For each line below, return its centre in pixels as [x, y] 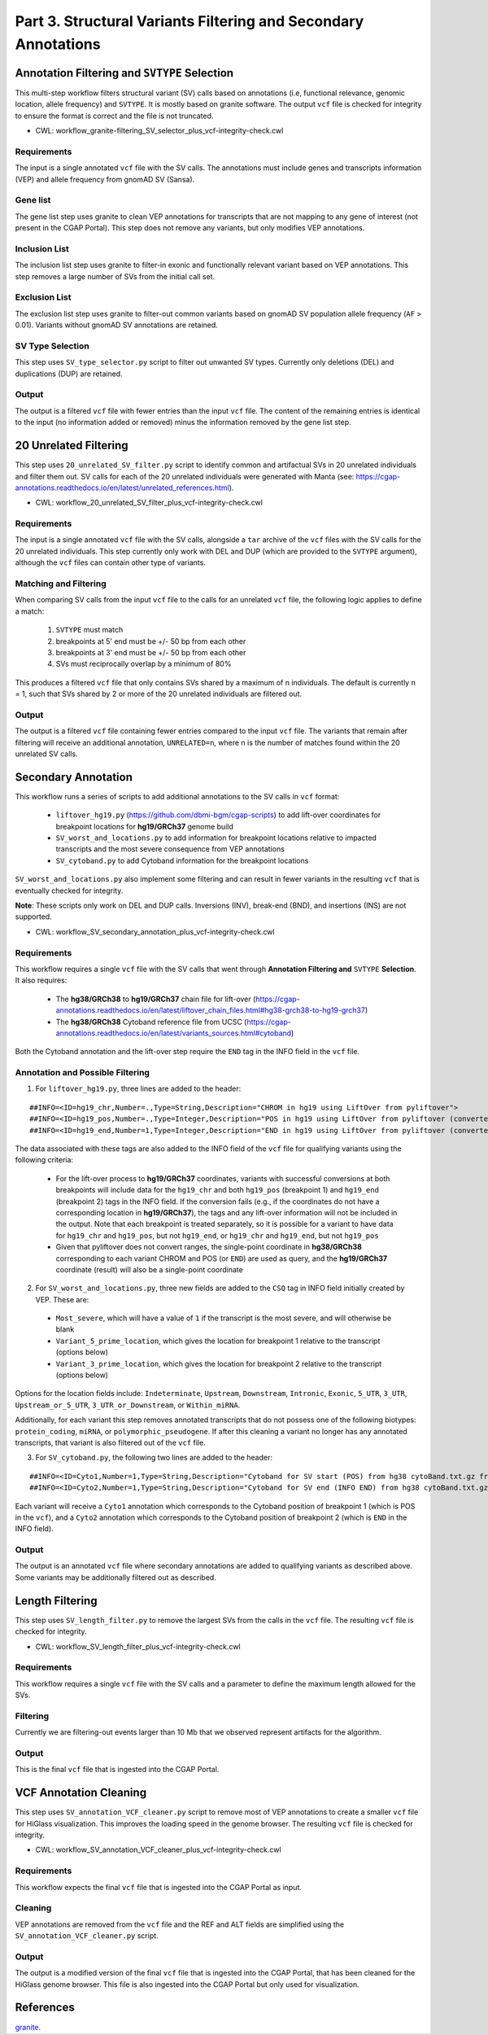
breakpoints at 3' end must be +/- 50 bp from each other [151, 652]
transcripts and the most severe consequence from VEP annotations [170, 849]
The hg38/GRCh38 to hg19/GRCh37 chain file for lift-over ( [156, 999]
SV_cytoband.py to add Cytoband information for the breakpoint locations [182, 860]
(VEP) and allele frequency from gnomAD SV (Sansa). [105, 179]
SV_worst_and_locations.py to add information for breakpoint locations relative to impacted [216, 838]
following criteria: [44, 1160]
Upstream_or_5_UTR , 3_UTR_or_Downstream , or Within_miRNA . [128, 1405]
